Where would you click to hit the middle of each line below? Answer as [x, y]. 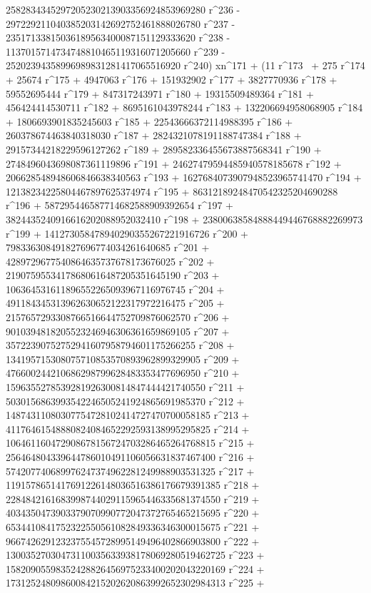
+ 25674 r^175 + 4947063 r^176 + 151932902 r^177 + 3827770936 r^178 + [172, 79]
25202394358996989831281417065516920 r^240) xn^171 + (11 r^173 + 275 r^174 [185, 65]
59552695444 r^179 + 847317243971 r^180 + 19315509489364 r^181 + [160, 93]
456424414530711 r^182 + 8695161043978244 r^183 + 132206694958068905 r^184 [184, 107]
